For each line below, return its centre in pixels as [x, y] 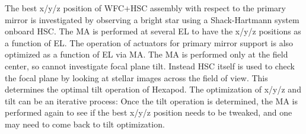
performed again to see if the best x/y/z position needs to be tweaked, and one [149, 112]
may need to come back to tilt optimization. [85, 124]
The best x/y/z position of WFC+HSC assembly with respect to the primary [145, 8]
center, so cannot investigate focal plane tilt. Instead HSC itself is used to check [150, 66]
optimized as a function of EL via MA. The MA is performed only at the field [146, 54]
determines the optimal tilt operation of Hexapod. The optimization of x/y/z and [153, 89]
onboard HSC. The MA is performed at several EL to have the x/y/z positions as [153, 31]
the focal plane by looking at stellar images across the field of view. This [136, 77]
